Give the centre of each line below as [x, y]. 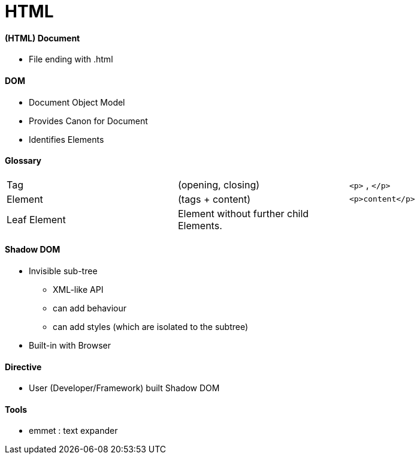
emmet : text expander [73, 431]
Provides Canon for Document [88, 121]
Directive [23, 367]
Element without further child [243, 213]
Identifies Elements [67, 139]
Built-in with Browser [70, 346]
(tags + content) [214, 199]
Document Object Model [77, 102]
